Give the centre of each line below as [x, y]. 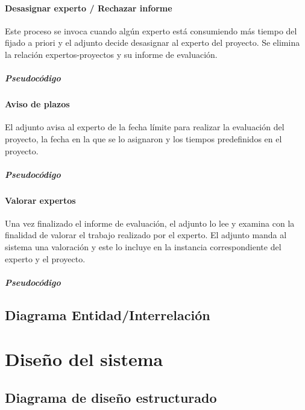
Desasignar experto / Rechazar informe [89, 8]
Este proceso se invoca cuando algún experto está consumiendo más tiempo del [151, 30]
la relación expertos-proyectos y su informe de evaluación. [111, 54]
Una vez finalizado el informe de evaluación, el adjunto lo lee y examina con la [150, 223]
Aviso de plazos [37, 104]
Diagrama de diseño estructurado [111, 397]
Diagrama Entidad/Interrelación [108, 314]
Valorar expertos [40, 200]
